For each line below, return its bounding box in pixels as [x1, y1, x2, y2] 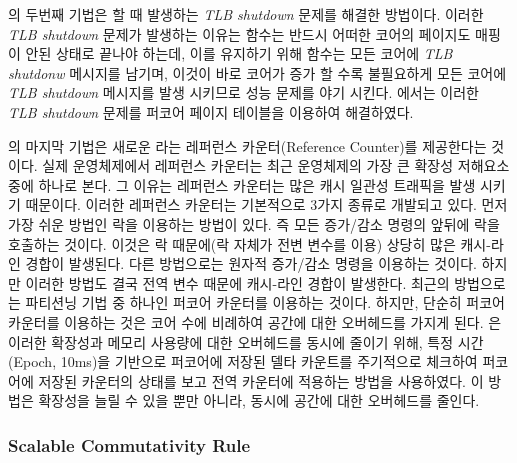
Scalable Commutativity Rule [8, 432, 251, 457]
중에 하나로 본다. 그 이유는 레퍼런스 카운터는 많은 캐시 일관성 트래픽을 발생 [8, 174, 476, 195]
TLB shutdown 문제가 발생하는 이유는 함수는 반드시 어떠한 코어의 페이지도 [8, 23, 471, 44]
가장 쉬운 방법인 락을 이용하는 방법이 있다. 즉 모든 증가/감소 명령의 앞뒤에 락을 [8, 213, 500, 234]
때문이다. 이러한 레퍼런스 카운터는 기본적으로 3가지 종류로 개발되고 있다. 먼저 [25, 194, 508, 215]
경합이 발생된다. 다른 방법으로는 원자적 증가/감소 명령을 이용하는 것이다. [25, 253, 477, 274]
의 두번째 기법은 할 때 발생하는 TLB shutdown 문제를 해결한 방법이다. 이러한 [8, 4, 484, 24]
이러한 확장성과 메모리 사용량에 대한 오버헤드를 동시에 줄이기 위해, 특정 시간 [8, 331, 484, 352]
